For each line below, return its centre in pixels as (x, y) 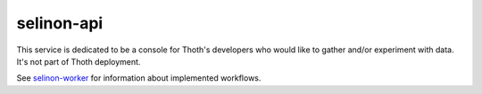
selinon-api (60, 23)
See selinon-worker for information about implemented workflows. (139, 78)
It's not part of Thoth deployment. (79, 61)
